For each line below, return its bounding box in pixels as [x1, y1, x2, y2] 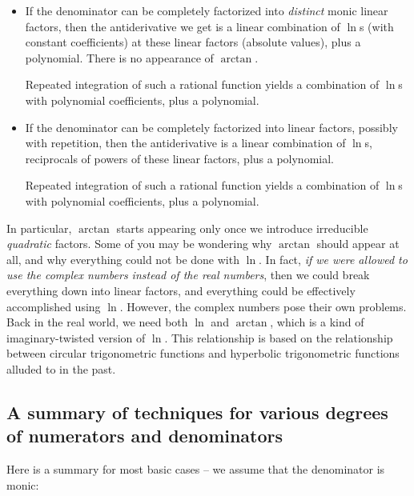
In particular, [6, 219, 72, 236]
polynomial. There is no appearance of [25, 49, 214, 66]
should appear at [316, 235, 400, 252]
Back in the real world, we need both [6, 314, 188, 330]
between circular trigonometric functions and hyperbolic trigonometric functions [6, 345, 400, 362]
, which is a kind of [270, 314, 364, 330]
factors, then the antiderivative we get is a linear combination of [25, 18, 340, 34]
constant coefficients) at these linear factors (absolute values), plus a [25, 34, 361, 50]
